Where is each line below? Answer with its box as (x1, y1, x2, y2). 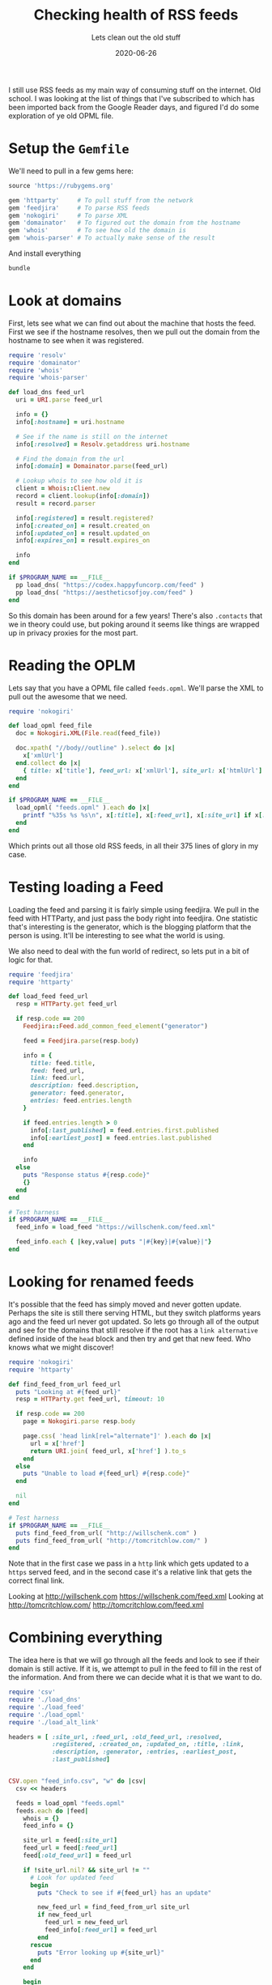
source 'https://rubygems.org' (8, 181, 114, 189)
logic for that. (8, 954, 53, 964)
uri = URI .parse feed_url (15, 396, 104, 404)
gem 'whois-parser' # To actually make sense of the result (8, 234, 216, 242)
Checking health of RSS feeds (33, 6, 239, 24)
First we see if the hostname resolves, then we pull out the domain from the (8, 326, 261, 337)
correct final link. (8, 1576, 65, 1586)
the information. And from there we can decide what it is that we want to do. (8, 1673, 262, 1682)
